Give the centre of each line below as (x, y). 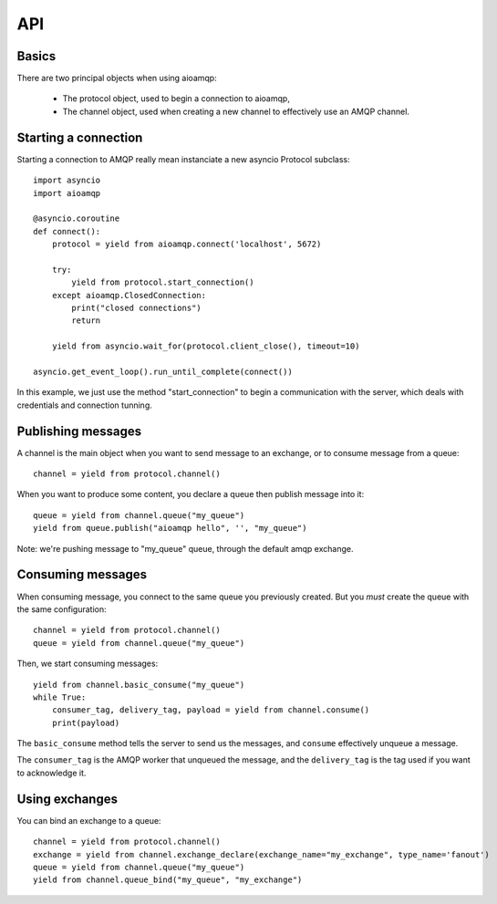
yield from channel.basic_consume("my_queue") (139, 685)
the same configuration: (62, 609)
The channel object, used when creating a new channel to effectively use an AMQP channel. (236, 111)
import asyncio (67, 181)
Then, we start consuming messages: (88, 664)
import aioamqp (67, 193)
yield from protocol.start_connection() (163, 282)
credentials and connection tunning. (84, 405)
